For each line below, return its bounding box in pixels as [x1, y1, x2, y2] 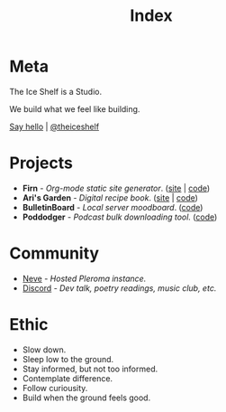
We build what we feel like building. [9, 103, 140, 114]
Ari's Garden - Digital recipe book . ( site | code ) [22, 192, 198, 203]
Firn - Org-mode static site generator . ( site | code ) [22, 183, 211, 193]
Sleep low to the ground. [22, 353, 114, 364]
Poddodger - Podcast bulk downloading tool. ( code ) [22, 211, 218, 222]
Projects [9, 153, 74, 173]
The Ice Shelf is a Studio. [9, 86, 102, 97]
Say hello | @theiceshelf [9, 121, 100, 132]
